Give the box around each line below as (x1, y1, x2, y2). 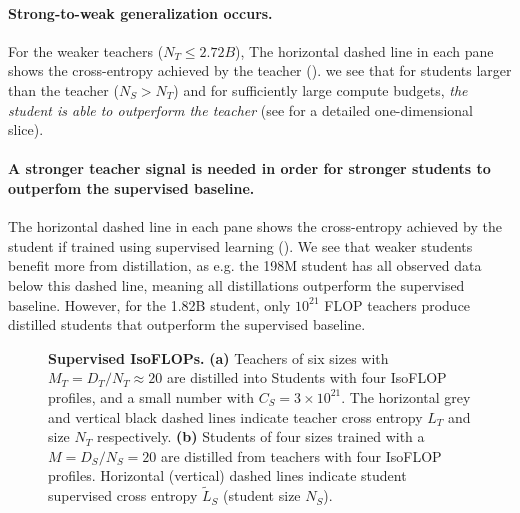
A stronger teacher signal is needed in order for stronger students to (8, 158, 491, 179)
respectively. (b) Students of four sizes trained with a (96, 426, 425, 447)
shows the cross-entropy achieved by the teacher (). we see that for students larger (8, 60, 512, 81)
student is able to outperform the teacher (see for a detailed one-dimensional (8, 99, 473, 120)
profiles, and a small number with (48, 386, 254, 407)
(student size (223, 485, 301, 506)
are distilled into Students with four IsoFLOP (166, 367, 447, 388)
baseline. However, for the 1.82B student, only (8, 294, 291, 315)
